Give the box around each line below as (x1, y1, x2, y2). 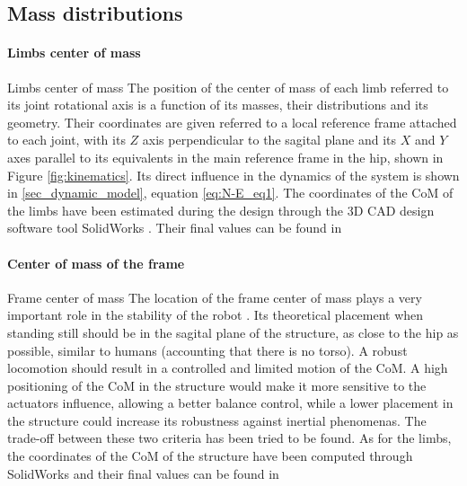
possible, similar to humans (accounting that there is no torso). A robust (7, 340, 408, 359)
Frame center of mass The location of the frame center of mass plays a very (7, 287, 422, 306)
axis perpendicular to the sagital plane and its (142, 130, 397, 149)
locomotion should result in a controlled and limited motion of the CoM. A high (7, 358, 448, 377)
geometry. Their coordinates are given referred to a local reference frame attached (7, 112, 457, 131)
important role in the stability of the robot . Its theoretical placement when (7, 305, 424, 324)
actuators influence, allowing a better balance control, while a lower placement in (7, 393, 454, 412)
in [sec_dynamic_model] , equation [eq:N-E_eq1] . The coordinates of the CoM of (7, 183, 454, 202)
